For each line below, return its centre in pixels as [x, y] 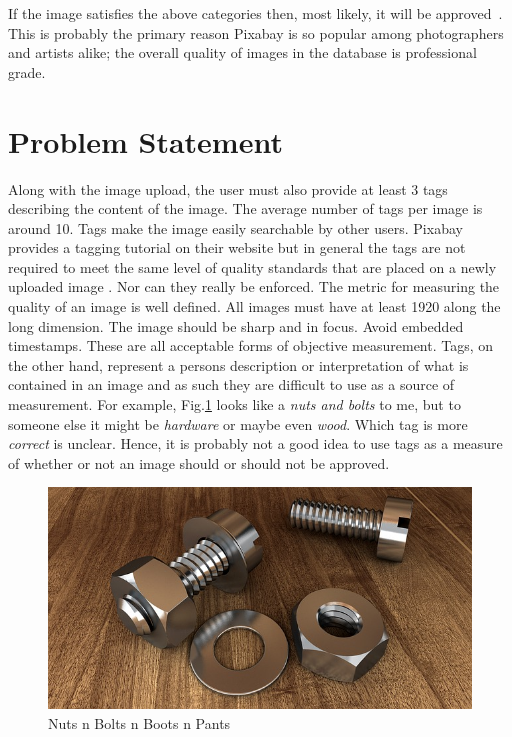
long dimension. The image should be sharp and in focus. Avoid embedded [236, 325]
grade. [27, 71]
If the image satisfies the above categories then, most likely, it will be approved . [255, 13]
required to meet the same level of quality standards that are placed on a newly [252, 266]
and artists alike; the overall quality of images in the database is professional [242, 52]
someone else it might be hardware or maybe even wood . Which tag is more [238, 423]
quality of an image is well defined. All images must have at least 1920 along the [254, 306]
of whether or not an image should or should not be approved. [199, 462]
